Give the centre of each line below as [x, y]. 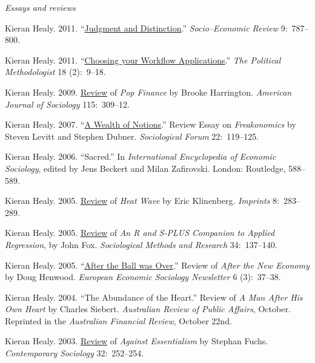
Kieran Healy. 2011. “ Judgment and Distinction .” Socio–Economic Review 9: [146, 28]
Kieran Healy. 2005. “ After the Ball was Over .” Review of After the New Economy [157, 265]
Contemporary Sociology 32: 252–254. [75, 353]
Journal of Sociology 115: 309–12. [67, 104]
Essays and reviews [40, 7]
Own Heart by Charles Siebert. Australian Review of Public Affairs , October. [148, 309]
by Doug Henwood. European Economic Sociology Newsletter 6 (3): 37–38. [143, 277]
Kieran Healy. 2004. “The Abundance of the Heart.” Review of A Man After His [154, 297]
